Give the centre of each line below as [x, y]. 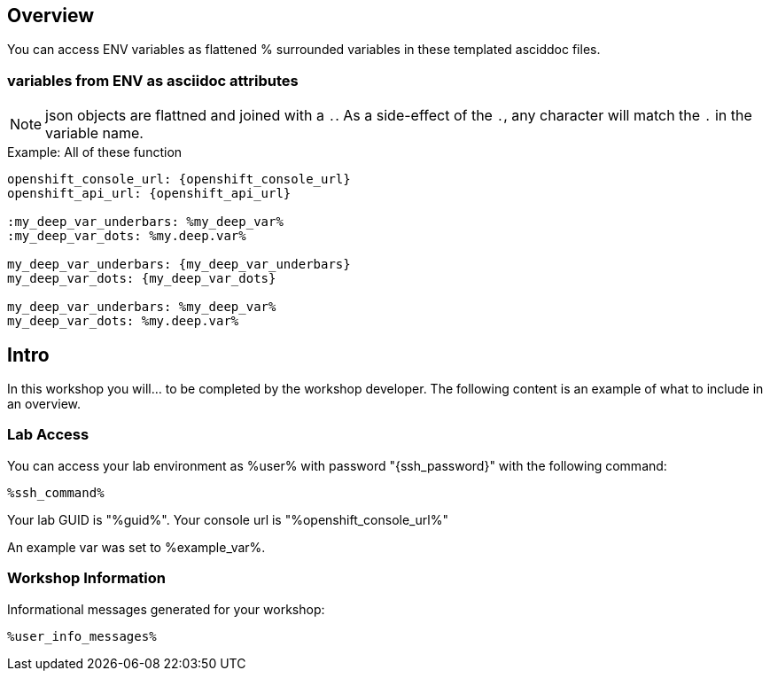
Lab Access [48, 435]
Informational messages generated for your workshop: [166, 609]
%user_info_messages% [82, 636]
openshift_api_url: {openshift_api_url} [149, 194]
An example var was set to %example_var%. [136, 547]
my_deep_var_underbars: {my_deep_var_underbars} [179, 265]
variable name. [94, 133]
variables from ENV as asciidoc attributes [153, 80]
